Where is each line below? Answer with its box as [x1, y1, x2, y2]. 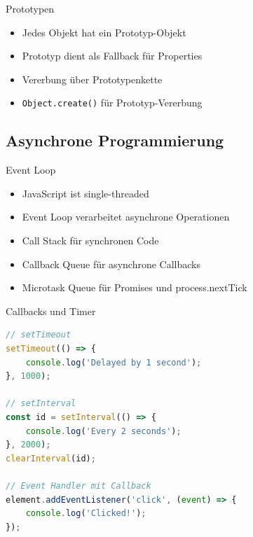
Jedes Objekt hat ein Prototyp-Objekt [22, 25, 186, 39]
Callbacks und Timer [6, 303, 96, 318]
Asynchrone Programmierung [6, 130, 224, 151]
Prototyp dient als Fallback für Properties [22, 48, 203, 63]
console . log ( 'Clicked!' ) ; [25, 508, 146, 519]
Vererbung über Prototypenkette [22, 71, 163, 86]
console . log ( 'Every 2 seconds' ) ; [25, 426, 182, 436]
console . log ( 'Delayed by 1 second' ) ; [25, 357, 202, 368]
